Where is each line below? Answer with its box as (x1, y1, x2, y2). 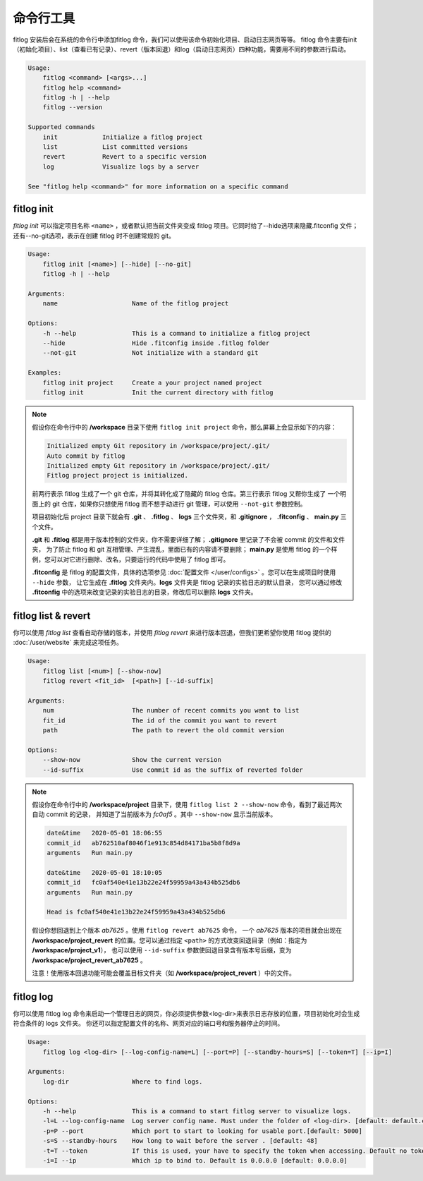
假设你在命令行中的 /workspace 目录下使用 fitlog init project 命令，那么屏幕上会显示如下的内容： (32, 423, 338, 432)
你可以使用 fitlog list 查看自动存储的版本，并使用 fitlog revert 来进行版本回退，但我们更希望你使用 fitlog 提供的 (13, 628, 331, 636)
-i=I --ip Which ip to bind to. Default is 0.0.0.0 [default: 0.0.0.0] (42, 1156, 348, 1164)
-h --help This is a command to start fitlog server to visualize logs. (42, 1108, 352, 1115)
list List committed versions (42, 143, 188, 151)
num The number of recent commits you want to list (42, 706, 300, 715)
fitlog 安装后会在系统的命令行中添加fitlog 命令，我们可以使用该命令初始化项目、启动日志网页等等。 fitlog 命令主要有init (13, 35, 357, 44)
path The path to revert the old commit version (42, 727, 285, 734)
